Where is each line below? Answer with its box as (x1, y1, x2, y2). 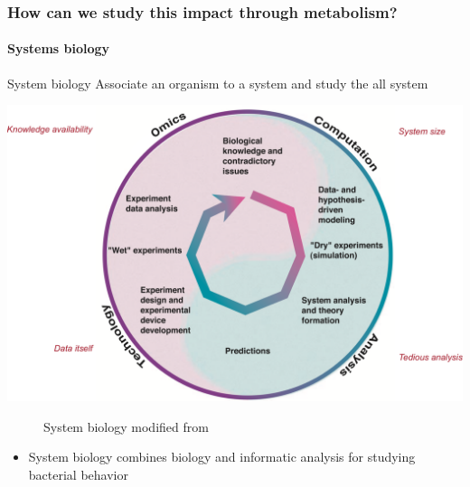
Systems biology (7, 39, 110, 58)
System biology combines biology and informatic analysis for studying (28, 447, 416, 466)
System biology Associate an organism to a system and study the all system (7, 73, 428, 92)
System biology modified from (43, 417, 209, 435)
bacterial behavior (28, 464, 128, 483)
